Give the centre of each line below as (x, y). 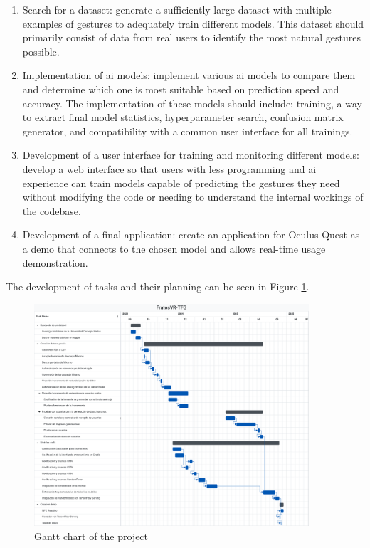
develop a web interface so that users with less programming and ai (169, 168)
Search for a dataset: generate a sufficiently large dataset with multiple (177, 9)
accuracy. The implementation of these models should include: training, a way (192, 103)
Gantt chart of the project (91, 536)
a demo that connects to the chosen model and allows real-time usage (174, 248)
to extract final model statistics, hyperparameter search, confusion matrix (183, 117)
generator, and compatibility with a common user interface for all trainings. (187, 131)
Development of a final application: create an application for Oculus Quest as (191, 235)
